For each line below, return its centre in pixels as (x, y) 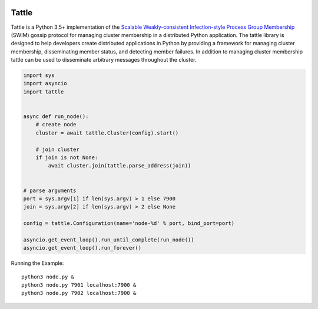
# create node (56, 125)
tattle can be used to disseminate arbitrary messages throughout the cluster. (104, 60)
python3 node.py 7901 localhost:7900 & (79, 285)
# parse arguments (50, 190)
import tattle (44, 92)
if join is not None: (67, 157)
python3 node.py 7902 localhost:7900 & (79, 293)
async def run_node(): (56, 117)
